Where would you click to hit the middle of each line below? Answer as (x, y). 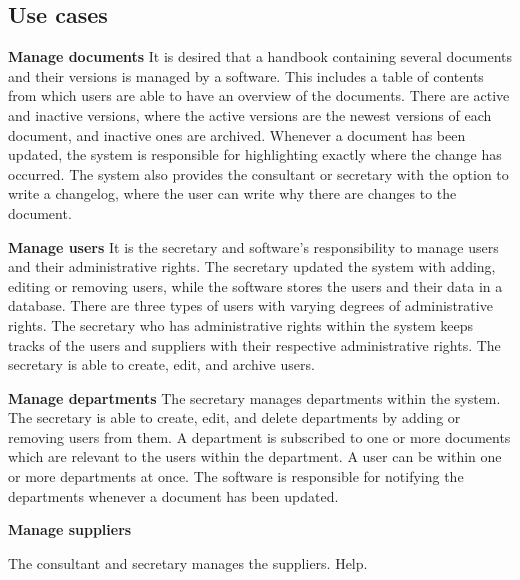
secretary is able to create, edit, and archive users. (161, 364)
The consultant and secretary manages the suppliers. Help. (188, 562)
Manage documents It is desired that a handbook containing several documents (260, 56)
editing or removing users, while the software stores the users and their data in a (255, 285)
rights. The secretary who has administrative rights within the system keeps (241, 324)
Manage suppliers (70, 529)
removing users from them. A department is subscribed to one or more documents (259, 436)
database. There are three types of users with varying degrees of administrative (250, 305)
